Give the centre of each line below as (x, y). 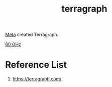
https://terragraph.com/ (37, 79)
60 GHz (13, 45)
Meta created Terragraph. (32, 35)
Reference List (36, 65)
